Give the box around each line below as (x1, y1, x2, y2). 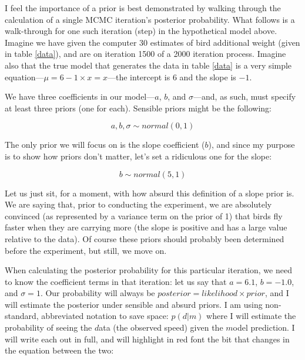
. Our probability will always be (40, 287, 155, 299)
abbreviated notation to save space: (41, 310, 169, 322)
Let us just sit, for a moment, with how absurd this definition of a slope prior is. (5, 186, 294, 199)
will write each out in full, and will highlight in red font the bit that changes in (5, 332, 290, 345)
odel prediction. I (233, 321, 295, 334)
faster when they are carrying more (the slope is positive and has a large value (5, 221, 287, 233)
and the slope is (179, 70, 236, 83)
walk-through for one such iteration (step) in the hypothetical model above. (5, 25, 277, 37)
